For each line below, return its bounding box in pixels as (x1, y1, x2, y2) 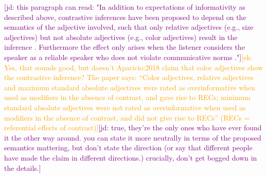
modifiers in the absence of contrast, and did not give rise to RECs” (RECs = (4, 112, 250, 123)
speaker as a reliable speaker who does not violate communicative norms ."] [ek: (4, 51, 253, 62)
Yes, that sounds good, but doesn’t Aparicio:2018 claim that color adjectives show (4, 62, 263, 72)
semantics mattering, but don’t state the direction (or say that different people (4, 142, 253, 153)
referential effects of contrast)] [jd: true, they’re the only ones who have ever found (4, 122, 262, 133)
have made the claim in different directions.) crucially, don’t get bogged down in (4, 152, 257, 163)
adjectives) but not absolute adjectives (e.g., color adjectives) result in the (4, 31, 238, 42)
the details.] (4, 162, 41, 173)
